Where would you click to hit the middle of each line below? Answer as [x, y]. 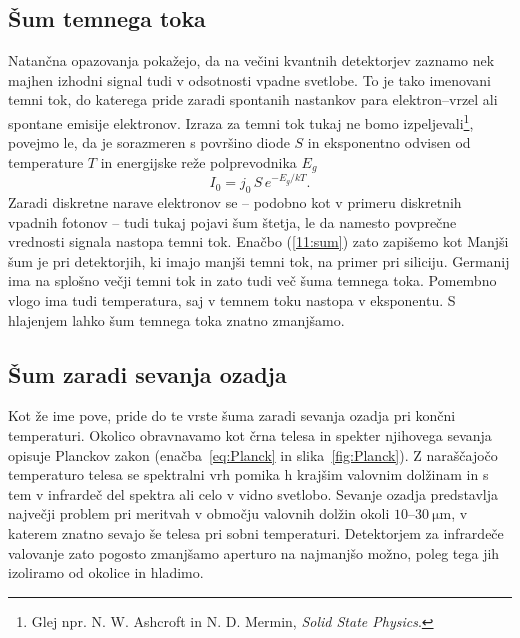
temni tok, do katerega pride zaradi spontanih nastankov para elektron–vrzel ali [253, 99]
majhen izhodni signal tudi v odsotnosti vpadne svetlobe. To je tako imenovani [249, 79]
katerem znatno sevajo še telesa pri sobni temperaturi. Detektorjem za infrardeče [256, 532]
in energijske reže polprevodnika [198, 161]
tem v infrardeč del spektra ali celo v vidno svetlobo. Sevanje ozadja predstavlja [253, 493]
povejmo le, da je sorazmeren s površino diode [149, 142]
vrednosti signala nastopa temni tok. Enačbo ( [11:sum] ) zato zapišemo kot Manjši [258, 241]
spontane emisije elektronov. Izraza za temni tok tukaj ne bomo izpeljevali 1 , [241, 121]
